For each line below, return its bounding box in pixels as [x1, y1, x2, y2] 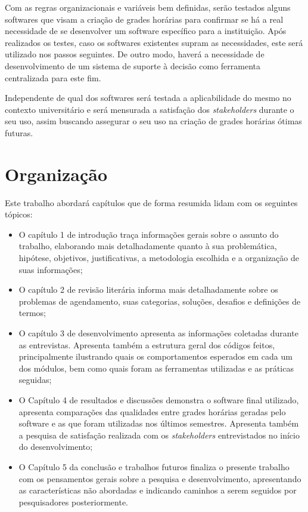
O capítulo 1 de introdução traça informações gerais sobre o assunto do [18, 228, 279, 240]
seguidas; [18, 373, 52, 386]
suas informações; [18, 263, 83, 275]
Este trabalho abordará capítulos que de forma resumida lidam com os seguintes [5, 196, 298, 209]
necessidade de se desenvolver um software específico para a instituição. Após [5, 24, 287, 37]
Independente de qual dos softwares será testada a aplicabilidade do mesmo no [5, 91, 291, 104]
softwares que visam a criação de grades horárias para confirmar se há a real [5, 13, 284, 25]
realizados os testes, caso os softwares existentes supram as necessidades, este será [5, 36, 303, 48]
